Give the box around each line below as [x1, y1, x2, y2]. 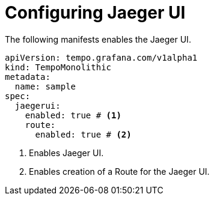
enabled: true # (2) [35, 129, 132, 139]
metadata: [5, 71, 50, 82]
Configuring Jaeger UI [5, 2, 186, 23]
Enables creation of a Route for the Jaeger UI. [29, 166, 210, 177]
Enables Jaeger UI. [29, 147, 104, 158]
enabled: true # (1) [25, 110, 121, 120]
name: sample [14, 81, 76, 91]
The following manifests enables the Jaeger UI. [5, 34, 191, 44]
